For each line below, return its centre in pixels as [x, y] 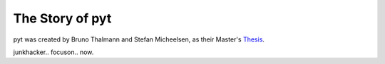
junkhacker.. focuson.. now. [53, 52]
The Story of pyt [62, 18]
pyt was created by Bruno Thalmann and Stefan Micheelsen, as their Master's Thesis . [139, 39]
